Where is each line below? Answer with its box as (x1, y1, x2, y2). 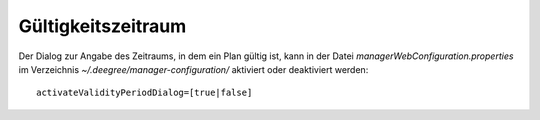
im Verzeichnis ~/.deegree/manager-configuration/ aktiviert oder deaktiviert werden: (18, 63, 369, 75)
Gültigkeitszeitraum (18, 15, 187, 37)
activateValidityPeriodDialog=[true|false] (36, 87, 253, 99)
